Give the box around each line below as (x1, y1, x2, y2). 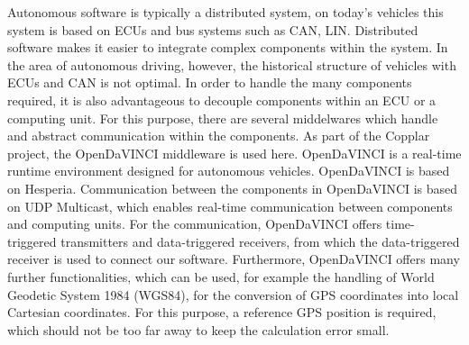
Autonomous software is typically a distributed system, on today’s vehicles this (7, 3, 444, 21)
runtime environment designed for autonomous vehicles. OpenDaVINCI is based (7, 161, 450, 180)
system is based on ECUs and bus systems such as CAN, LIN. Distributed (7, 20, 418, 39)
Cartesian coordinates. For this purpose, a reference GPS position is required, (7, 303, 437, 322)
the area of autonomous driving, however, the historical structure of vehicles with (7, 55, 456, 74)
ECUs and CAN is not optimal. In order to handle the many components (7, 73, 412, 92)
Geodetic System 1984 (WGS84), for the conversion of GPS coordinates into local (7, 285, 459, 304)
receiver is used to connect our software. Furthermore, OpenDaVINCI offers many (7, 250, 460, 268)
